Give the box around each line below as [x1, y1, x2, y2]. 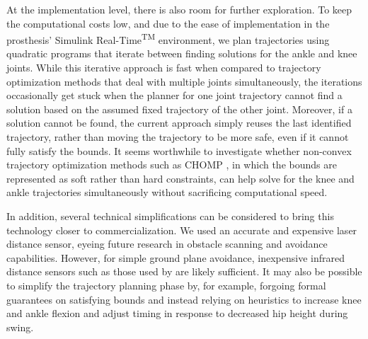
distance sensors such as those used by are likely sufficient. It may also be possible [6, 264, 362, 279]
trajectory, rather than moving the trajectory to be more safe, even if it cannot [6, 130, 349, 144]
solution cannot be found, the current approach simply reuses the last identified [6, 115, 352, 130]
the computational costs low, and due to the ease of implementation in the [6, 16, 330, 30]
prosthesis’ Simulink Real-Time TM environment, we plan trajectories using [6, 30, 330, 47]
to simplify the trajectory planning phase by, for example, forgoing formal [6, 277, 326, 292]
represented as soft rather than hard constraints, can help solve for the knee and [6, 171, 355, 185]
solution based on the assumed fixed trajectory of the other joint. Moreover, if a [6, 101, 352, 116]
